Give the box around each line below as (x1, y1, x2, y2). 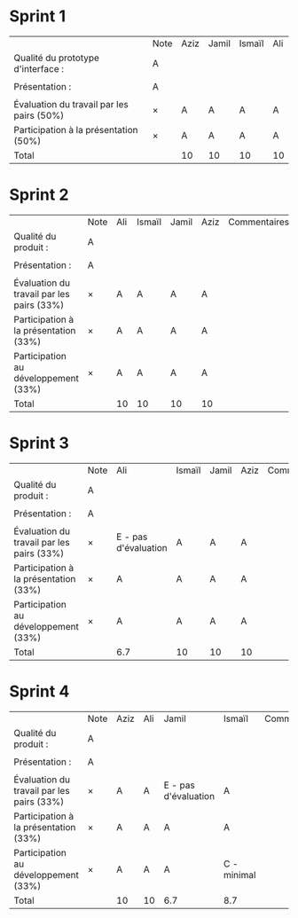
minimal (223, 868, 256, 881)
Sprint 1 (9, 6, 67, 27)
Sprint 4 (9, 681, 70, 702)
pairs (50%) (13, 109, 65, 122)
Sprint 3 (9, 433, 69, 453)
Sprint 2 (9, 184, 69, 205)
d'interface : (13, 62, 65, 75)
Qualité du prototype (13, 51, 100, 64)
